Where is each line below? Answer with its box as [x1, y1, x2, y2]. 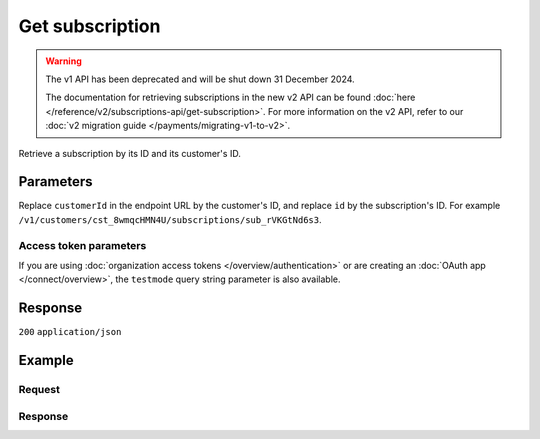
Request [18, 383, 60, 397]
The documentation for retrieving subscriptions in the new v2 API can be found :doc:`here [45, 91, 416, 104]
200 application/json [18, 326, 122, 338]
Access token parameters [18, 238, 147, 252]
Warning [45, 55, 82, 67]
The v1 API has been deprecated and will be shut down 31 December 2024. [45, 73, 355, 85]
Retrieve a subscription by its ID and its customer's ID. [18, 147, 242, 159]
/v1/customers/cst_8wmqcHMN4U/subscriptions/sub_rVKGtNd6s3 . [18, 213, 322, 225]
